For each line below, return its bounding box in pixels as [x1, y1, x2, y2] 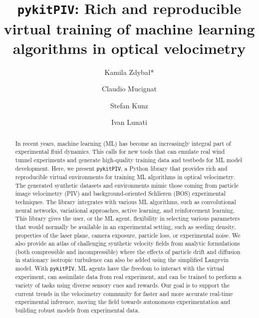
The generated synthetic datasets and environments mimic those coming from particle [15, 181, 239, 189]
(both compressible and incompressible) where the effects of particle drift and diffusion [15, 247, 241, 256]
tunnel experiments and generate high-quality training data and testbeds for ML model [15, 156, 243, 164]
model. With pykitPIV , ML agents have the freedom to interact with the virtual [15, 264, 225, 273]
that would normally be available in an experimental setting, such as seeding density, [15, 222, 236, 231]
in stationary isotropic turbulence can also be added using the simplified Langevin [15, 256, 229, 264]
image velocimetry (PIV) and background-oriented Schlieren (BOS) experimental [15, 189, 226, 198]
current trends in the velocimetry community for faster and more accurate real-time [15, 289, 233, 298]
